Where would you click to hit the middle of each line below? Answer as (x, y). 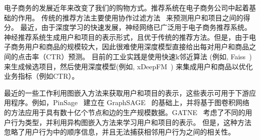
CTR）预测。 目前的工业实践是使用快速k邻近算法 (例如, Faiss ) (149, 56)
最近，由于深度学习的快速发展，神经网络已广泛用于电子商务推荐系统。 (136, 27)
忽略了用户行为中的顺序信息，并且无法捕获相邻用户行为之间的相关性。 (119, 132)
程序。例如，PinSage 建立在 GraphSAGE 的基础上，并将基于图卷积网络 (130, 102)
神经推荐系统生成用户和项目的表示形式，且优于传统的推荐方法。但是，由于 (126, 37)
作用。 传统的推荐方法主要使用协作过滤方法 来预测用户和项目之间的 (130, 17)
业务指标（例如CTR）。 (41, 76)
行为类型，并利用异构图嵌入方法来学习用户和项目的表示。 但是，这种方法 (131, 122)
